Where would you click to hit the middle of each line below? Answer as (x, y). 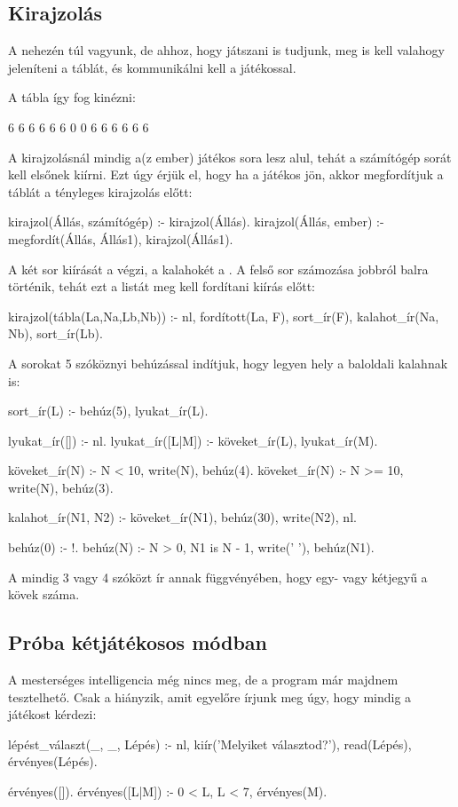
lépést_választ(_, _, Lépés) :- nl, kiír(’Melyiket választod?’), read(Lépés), (210, 744)
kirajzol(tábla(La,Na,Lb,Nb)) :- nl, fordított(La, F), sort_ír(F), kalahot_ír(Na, (224, 316)
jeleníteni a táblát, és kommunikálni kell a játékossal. (152, 67)
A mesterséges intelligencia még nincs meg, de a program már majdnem (203, 680)
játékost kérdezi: (52, 714)
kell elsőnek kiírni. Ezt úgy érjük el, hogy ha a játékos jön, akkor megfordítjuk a (226, 174)
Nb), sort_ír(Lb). (55, 333)
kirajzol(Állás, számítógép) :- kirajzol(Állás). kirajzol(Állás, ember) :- (196, 222)
